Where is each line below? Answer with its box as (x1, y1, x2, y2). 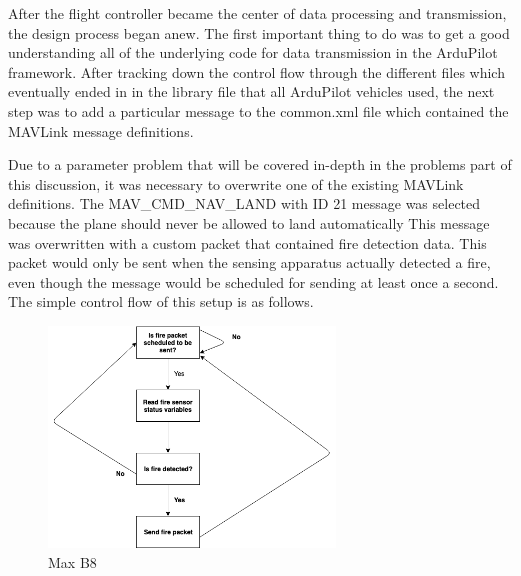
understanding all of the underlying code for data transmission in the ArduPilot (8, 42, 498, 63)
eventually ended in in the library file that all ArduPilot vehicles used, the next (8, 81, 495, 102)
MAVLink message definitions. (8, 120, 194, 141)
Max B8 (48, 552, 97, 573)
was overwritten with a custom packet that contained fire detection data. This (8, 232, 487, 253)
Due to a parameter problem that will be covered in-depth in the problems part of (8, 154, 512, 175)
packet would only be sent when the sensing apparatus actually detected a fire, (8, 252, 491, 273)
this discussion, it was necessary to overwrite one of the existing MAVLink (8, 173, 464, 194)
